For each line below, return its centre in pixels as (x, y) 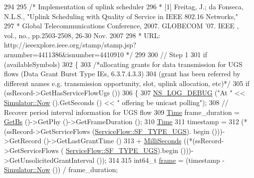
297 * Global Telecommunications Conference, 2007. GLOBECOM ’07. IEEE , (121, 26)
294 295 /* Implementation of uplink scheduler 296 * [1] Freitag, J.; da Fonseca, (124, 6)
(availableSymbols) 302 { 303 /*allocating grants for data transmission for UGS (123, 64)
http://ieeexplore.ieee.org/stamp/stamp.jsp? (70, 45)
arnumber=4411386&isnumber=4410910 (64, 54)
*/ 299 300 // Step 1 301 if (166, 54)
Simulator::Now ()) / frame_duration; (61, 169)
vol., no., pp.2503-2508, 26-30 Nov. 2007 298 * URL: (82, 35)
